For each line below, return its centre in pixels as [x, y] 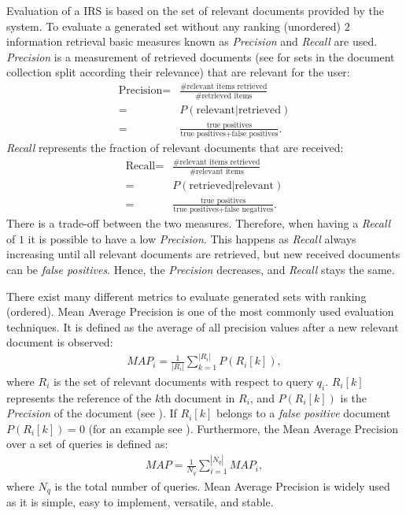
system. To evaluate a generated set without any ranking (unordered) [174, 26]
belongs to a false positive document [303, 413]
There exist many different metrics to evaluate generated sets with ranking [186, 296]
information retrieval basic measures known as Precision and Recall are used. [192, 41]
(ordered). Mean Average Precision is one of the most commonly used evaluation [200, 311]
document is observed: [60, 342]
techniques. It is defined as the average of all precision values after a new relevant [203, 326]
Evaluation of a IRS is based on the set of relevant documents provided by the [195, 10]
